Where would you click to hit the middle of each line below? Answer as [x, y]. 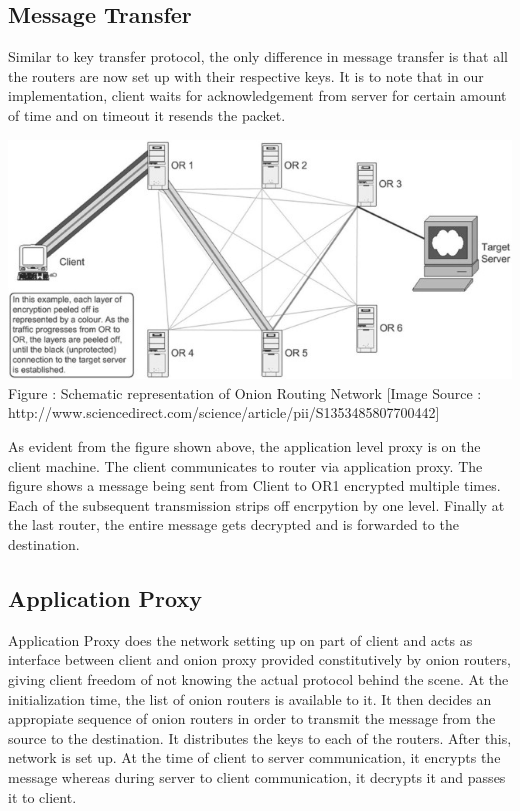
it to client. [42, 796]
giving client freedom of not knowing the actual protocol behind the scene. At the [258, 678]
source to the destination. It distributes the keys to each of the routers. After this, [260, 737]
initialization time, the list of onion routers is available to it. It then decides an [250, 698]
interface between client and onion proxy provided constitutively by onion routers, [259, 659]
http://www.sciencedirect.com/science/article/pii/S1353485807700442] [224, 412]
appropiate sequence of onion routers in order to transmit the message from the [252, 718]
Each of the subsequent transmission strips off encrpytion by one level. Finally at [256, 504]
